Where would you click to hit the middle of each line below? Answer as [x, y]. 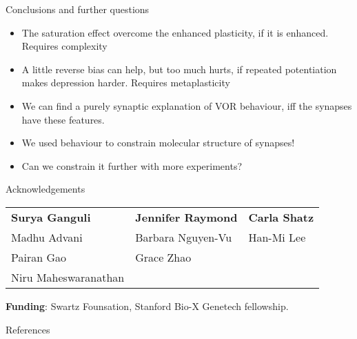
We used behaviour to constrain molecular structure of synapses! [158, 143]
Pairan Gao [39, 257]
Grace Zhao [163, 257]
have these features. [63, 119]
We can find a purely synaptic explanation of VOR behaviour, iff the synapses [187, 105]
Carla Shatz [281, 217]
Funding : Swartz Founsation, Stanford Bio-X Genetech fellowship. [147, 306]
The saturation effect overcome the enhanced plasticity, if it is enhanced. [175, 32]
